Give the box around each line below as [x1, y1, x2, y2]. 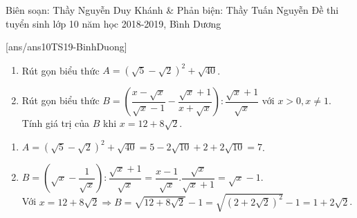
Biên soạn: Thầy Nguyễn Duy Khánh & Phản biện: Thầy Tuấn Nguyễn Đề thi [6, 3, 339, 17]
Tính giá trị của [21, 116, 90, 130]
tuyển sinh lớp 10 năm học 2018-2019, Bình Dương [6, 16, 221, 30]
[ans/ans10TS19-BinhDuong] [6, 39, 127, 54]
